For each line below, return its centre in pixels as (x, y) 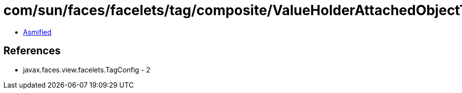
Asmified (37, 32)
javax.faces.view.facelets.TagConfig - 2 (87, 70)
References (32, 51)
